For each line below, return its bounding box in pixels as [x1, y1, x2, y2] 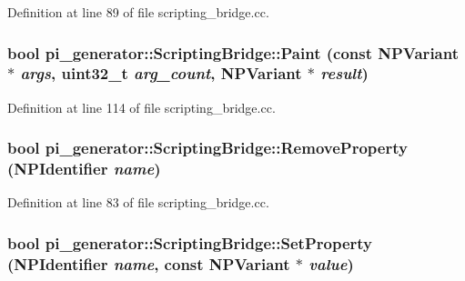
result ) [320, 62, 369, 85]
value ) [308, 252, 354, 275]
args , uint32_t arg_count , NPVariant [20, 62, 302, 85]
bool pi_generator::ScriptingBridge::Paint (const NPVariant [7, 41, 459, 64]
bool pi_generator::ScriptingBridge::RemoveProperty [7, 136, 408, 159]
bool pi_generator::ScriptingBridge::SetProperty [7, 231, 372, 254]
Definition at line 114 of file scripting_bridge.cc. [7, 97, 276, 116]
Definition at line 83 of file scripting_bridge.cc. [7, 193, 269, 212]
